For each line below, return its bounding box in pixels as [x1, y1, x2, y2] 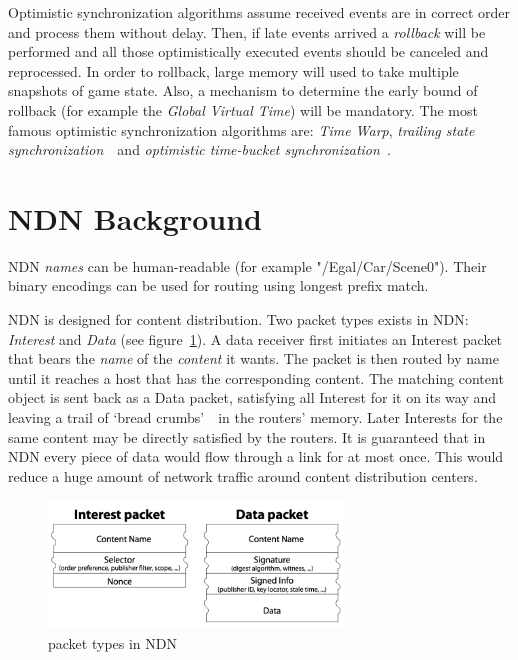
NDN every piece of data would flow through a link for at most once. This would [8, 446, 504, 467]
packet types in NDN [48, 632, 177, 653]
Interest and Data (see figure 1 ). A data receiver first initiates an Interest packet [8, 328, 503, 349]
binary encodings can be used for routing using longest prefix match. [8, 275, 429, 296]
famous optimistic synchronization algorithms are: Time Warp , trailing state [8, 119, 475, 140]
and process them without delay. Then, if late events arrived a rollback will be [8, 21, 486, 42]
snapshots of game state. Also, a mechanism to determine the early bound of [8, 80, 478, 101]
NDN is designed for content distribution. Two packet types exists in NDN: [8, 309, 469, 330]
